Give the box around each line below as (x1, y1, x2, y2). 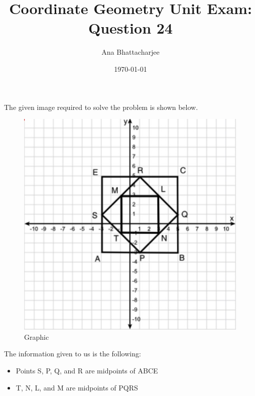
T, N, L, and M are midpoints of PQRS (16, 382, 138, 392)
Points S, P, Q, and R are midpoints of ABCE (16, 365, 158, 375)
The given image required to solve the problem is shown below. (4, 101, 198, 112)
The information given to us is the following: (4, 348, 141, 359)
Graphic (24, 331, 49, 342)
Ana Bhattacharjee (101, 47, 160, 57)
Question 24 (88, 18, 173, 38)
